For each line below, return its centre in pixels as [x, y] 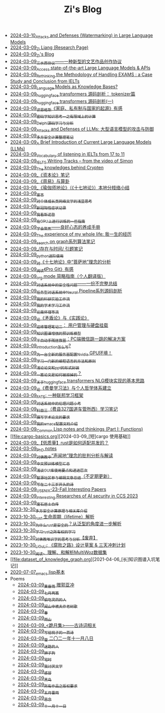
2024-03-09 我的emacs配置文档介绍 [44, 423]
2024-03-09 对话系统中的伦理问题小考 [45, 402]
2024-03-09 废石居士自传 [35, 503]
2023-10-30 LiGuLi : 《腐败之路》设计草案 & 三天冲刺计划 [68, 545]
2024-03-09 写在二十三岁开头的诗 [42, 483]
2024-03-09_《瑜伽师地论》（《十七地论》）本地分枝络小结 [70, 188]
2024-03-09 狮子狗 [37, 652]
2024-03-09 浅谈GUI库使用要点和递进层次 [49, 469]
